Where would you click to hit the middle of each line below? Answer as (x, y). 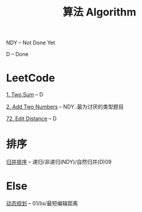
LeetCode (30, 78)
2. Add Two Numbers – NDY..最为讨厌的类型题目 (65, 107)
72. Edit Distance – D (32, 118)
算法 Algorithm (99, 12)
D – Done (17, 54)
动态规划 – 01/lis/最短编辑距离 (42, 203)
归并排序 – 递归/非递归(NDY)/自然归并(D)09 (59, 162)
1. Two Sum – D (25, 95)
